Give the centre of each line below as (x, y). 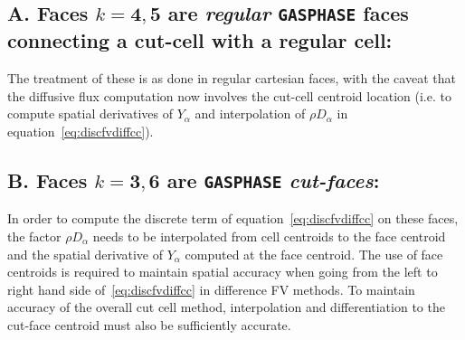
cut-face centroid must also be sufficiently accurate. (149, 324)
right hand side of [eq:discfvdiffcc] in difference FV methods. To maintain (211, 289)
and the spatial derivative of (85, 254)
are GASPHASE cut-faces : (273, 179)
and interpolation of (250, 113)
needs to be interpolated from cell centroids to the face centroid (269, 236)
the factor (34, 236)
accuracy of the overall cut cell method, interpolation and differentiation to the (226, 307)
